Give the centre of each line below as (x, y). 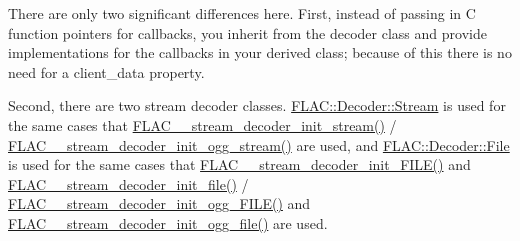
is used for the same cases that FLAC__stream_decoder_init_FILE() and (239, 164)
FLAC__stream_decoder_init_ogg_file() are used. (168, 222)
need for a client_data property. (106, 71)
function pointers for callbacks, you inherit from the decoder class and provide (247, 32)
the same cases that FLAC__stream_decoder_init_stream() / (202, 124)
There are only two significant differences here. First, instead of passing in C (242, 13)
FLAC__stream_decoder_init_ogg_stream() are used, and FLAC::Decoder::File (259, 144)
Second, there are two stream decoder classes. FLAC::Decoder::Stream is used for (257, 105)
